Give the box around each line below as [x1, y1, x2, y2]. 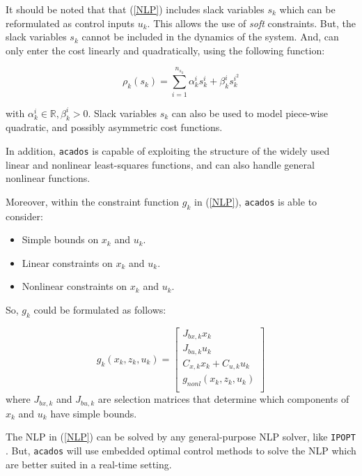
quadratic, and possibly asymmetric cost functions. [6, 120, 223, 135]
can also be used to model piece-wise [171, 105, 329, 120]
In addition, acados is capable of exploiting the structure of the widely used [6, 144, 330, 158]
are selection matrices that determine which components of [97, 392, 349, 406]
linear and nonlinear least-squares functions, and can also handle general [6, 157, 315, 171]
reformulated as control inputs [6, 15, 135, 30]
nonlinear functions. [6, 171, 90, 185]
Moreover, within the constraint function [6, 194, 180, 208]
